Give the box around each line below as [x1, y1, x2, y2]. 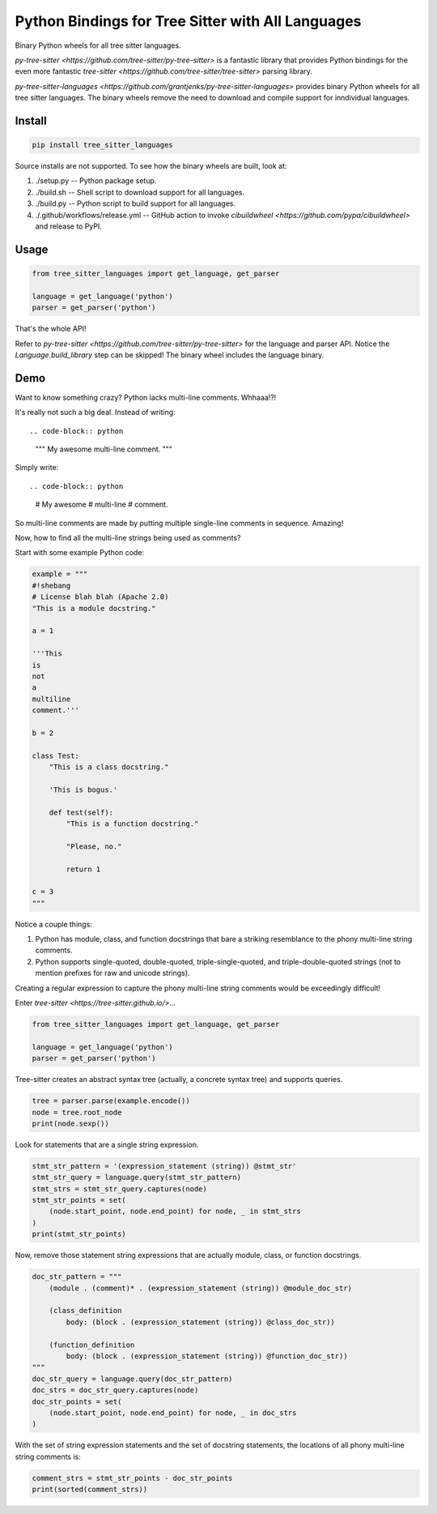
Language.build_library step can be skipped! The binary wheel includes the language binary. [15, 349, 325, 360]
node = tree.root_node [32, 1107, 122, 1117]
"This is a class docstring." [49, 763, 169, 772]
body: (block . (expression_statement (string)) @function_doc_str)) [66, 1351, 348, 1361]
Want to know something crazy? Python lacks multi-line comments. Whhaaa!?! [15, 392, 277, 402]
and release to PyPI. [35, 221, 103, 231]
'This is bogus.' [49, 785, 118, 794]
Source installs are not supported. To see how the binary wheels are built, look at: [15, 161, 287, 171]
